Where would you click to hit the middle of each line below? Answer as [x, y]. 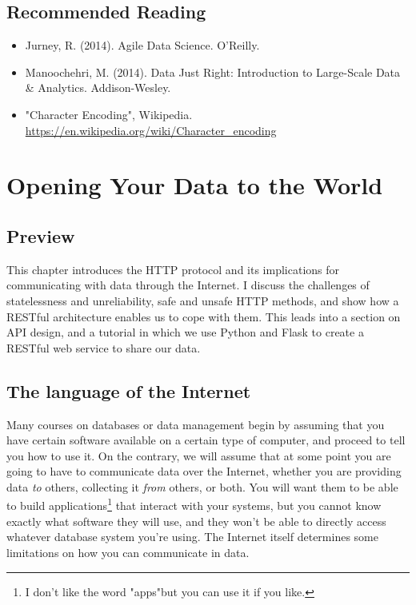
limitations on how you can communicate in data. [128, 552]
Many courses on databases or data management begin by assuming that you [196, 424]
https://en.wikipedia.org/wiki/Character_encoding [151, 130]
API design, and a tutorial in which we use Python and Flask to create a [185, 332]
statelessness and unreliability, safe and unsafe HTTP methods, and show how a [203, 300]
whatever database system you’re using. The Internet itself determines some [192, 537]
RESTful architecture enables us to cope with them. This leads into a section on [204, 316]
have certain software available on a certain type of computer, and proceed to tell [206, 440]
